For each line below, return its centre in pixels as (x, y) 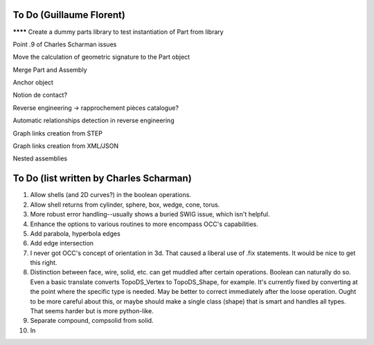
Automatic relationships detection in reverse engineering (93, 120)
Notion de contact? (40, 95)
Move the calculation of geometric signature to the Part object (101, 57)
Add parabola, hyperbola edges (75, 233)
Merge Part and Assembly (50, 70)
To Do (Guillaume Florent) (69, 15)
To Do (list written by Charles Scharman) (102, 179)
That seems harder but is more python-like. (92, 311)
